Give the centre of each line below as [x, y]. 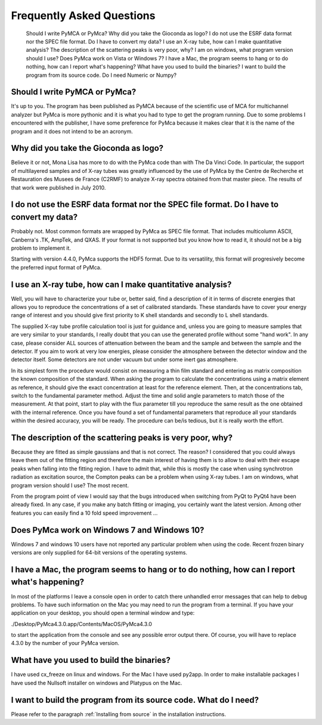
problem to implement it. [41, 248]
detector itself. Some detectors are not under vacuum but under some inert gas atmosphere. [125, 360]
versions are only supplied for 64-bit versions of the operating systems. [99, 553]
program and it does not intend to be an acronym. [72, 131]
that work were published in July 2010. [58, 187]
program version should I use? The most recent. [70, 485]
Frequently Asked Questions [83, 16]
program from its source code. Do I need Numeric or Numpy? [101, 75]
